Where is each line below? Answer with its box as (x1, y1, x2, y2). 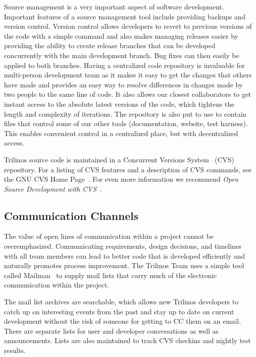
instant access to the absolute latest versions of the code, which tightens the (4, 98, 235, 109)
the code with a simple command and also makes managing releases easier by (4, 30, 238, 41)
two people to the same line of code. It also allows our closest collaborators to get (4, 89, 252, 99)
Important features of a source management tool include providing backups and (4, 11, 246, 21)
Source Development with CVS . (4, 183, 102, 194)
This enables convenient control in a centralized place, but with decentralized (4, 128, 238, 138)
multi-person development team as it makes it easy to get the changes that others (4, 70, 252, 80)
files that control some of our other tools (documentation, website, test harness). (4, 118, 248, 129)
